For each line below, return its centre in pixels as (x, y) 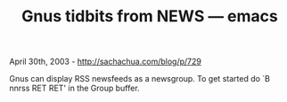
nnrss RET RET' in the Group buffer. (74, 88)
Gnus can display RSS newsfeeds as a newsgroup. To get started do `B (139, 79)
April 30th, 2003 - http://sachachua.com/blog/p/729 (106, 62)
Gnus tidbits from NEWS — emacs (150, 16)
